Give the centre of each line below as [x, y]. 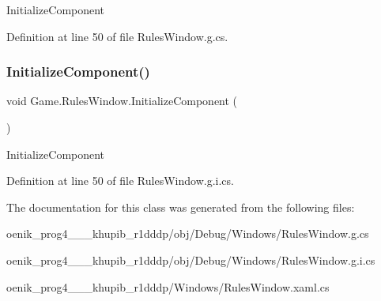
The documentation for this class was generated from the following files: [181, 207]
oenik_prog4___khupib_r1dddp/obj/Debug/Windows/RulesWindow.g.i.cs [191, 260]
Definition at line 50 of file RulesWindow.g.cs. [117, 36]
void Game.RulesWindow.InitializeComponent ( [122, 101]
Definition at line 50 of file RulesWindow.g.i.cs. [120, 181]
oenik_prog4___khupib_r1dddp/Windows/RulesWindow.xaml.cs [168, 286]
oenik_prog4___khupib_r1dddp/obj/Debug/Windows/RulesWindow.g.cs [188, 233]
